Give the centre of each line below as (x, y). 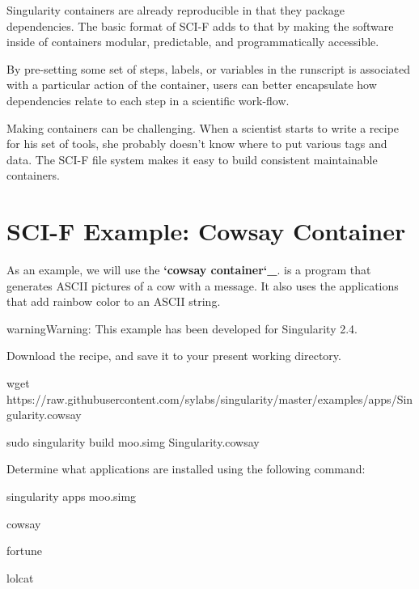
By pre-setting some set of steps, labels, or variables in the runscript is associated (208, 68)
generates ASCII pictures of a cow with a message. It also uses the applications (203, 285)
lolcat (20, 577)
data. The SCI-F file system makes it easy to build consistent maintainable (192, 159)
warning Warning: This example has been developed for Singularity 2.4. (182, 328)
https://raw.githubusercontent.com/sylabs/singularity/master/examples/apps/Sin (210, 398)
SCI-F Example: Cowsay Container (206, 231)
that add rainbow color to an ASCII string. (114, 301)
